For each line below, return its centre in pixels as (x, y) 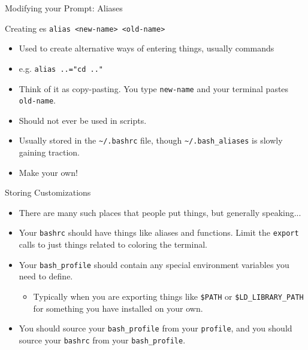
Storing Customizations (48, 192)
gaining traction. (49, 152)
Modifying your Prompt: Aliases (64, 8)
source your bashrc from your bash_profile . (102, 340)
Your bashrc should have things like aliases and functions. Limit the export (159, 232)
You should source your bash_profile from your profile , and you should (155, 328)
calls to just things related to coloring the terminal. (113, 244)
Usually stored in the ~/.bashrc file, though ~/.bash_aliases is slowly (151, 140)
